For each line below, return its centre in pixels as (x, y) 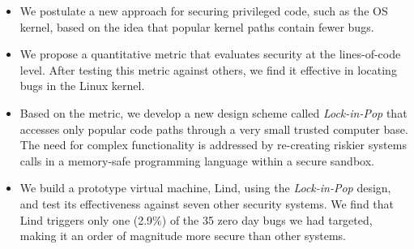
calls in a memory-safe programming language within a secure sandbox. (197, 160)
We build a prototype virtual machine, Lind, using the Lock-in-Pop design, (205, 188)
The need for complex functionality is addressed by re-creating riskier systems (213, 145)
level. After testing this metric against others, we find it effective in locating (208, 69)
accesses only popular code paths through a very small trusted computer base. (214, 129)
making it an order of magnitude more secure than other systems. (183, 236)
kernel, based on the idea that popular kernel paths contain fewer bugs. (197, 26)
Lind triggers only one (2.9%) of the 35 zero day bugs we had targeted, (196, 219)
